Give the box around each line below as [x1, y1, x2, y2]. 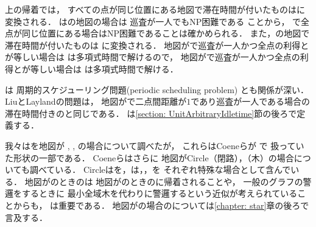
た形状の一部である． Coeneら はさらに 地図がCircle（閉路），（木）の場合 [5, 151, 294, 164]
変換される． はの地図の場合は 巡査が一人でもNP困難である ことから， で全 [5, 15, 310, 27]
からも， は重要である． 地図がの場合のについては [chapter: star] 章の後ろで [13, 198, 309, 211]
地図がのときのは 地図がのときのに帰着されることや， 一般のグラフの [24, 175, 303, 187]
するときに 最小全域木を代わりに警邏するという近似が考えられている [21, 187, 298, 200]
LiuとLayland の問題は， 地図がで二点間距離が [5, 95, 187, 108]
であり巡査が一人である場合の [191, 95, 311, 108]
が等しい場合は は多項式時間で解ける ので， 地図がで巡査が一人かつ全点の [5, 51, 300, 63]
